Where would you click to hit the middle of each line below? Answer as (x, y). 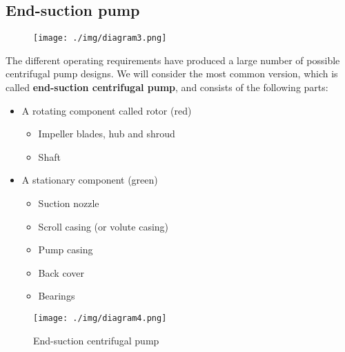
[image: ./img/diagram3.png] (100, 38)
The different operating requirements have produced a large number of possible (173, 60)
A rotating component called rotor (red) (107, 110)
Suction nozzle (69, 203)
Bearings (57, 296)
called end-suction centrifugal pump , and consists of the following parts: (167, 87)
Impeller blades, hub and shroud (107, 134)
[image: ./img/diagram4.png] (100, 318)
